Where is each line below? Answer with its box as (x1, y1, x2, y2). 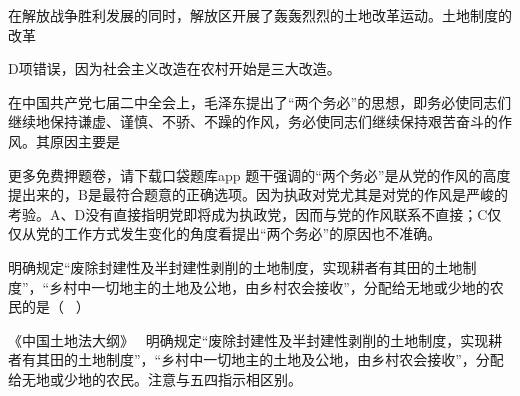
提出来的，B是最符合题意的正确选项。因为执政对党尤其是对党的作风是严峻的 (8, 184, 508, 205)
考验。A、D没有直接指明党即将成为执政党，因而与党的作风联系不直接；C (8, 203, 488, 224)
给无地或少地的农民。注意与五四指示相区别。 (8, 368, 302, 389)
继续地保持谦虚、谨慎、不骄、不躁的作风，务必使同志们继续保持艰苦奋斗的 (8, 111, 498, 132)
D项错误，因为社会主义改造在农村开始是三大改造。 (8, 58, 341, 79)
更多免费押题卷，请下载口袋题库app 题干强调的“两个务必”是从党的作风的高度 (8, 164, 511, 185)
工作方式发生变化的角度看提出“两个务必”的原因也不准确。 (63, 223, 442, 244)
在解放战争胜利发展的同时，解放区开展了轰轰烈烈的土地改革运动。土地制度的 (8, 5, 512, 25)
